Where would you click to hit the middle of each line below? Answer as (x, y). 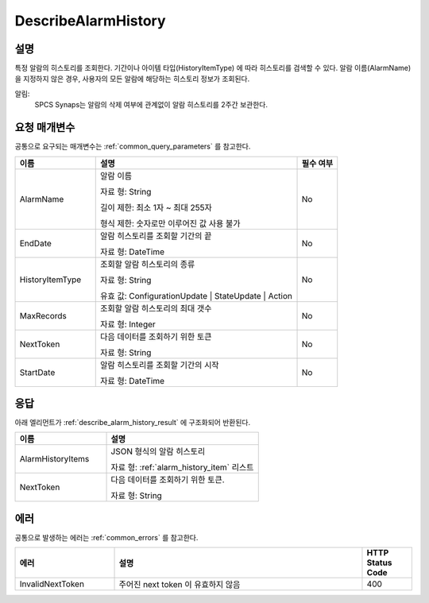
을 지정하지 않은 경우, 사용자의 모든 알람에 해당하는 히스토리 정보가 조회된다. (132, 79)
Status (379, 562)
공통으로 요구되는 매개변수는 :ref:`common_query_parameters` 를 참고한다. (133, 146)
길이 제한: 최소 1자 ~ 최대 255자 (156, 207)
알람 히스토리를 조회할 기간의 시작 (160, 365)
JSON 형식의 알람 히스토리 (158, 451)
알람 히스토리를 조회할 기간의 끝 (156, 236)
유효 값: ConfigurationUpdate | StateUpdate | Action (197, 296)
